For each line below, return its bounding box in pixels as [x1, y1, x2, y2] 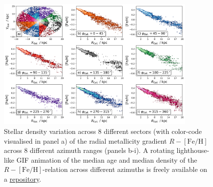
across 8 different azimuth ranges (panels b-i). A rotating [4, 145, 174, 155]
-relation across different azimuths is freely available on [43, 164, 208, 174]
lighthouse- [176, 145, 210, 155]
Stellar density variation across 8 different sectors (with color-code [4, 126, 202, 136]
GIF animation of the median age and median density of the [16, 154, 197, 165]
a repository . [4, 173, 42, 184]
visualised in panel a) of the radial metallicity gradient [4, 135, 167, 146]
